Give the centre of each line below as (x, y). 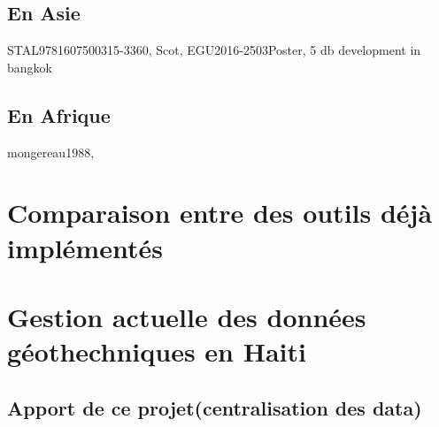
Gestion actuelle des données (187, 316)
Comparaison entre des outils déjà (220, 213)
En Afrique (59, 114)
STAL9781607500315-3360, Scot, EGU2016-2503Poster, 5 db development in (214, 50)
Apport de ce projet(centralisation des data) (215, 407)
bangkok (30, 67)
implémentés (85, 247)
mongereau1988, (51, 152)
